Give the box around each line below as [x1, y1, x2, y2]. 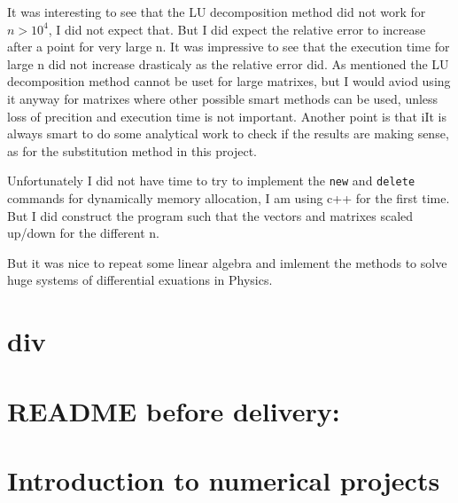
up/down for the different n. [7, 224, 159, 242]
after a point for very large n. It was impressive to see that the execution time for [7, 37, 450, 56]
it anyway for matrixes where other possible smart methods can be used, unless [7, 89, 439, 107]
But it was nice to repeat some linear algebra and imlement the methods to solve [7, 253, 447, 271]
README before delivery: [7, 392, 340, 428]
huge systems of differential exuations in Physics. [7, 271, 273, 289]
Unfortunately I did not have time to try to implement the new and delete [7, 171, 415, 190]
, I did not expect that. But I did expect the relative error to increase [48, 20, 426, 38]
